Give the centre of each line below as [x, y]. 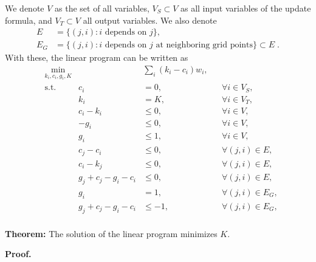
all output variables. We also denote [150, 20]
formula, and [29, 20]
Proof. [18, 254]
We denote [25, 8]
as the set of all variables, [102, 8]
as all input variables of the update [246, 8]
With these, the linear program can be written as [97, 57]
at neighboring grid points [204, 45]
